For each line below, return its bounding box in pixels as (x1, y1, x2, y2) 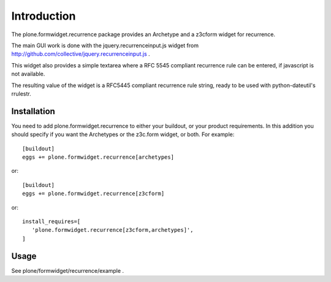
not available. (11, 70, 45, 78)
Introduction (11, 9, 76, 23)
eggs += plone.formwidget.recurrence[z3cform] (22, 190, 165, 197)
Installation (11, 106, 55, 116)
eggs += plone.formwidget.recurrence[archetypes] (22, 153, 175, 161)
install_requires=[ (22, 218, 81, 225)
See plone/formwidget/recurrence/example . (11, 267, 124, 274)
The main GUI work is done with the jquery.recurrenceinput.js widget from (11, 42, 199, 49)
